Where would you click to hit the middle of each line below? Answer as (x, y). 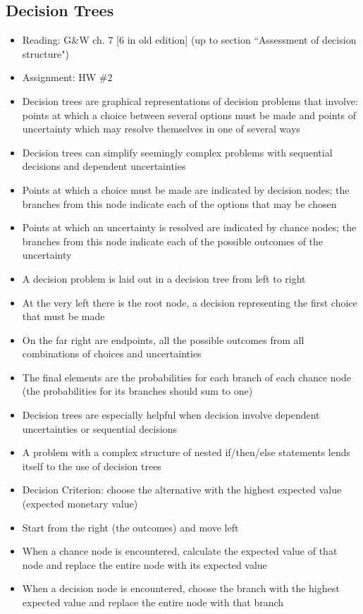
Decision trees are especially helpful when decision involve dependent (171, 415)
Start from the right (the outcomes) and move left (130, 527)
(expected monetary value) (80, 504)
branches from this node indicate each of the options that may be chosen (179, 203)
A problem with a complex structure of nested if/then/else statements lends (186, 452)
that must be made (63, 316)
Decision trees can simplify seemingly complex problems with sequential (177, 152)
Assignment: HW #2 (67, 77)
